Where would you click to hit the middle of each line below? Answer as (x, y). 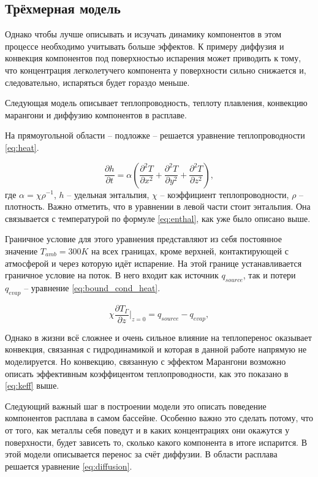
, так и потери (269, 275)
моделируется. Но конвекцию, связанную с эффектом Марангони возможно (146, 361)
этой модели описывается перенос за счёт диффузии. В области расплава (141, 454)
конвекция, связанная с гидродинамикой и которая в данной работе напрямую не (156, 349)
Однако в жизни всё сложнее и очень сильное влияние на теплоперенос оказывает (158, 337)
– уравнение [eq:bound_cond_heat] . (92, 287)
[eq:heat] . (22, 147)
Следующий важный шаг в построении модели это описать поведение (136, 406)
